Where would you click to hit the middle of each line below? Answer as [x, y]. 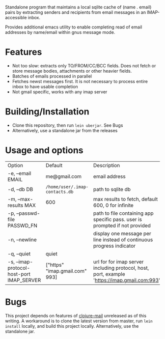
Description [107, 165]
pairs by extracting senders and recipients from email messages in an [76, 12]
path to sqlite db [112, 189]
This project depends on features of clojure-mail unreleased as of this [76, 315]
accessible [16, 17]
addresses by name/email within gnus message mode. [60, 32]
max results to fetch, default [125, 199]
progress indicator [114, 246]
